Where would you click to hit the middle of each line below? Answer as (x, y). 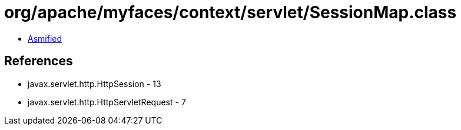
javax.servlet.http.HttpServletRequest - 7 (107, 102)
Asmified (45, 38)
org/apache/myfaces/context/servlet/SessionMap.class (231, 12)
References (39, 61)
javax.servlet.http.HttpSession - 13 (94, 84)
